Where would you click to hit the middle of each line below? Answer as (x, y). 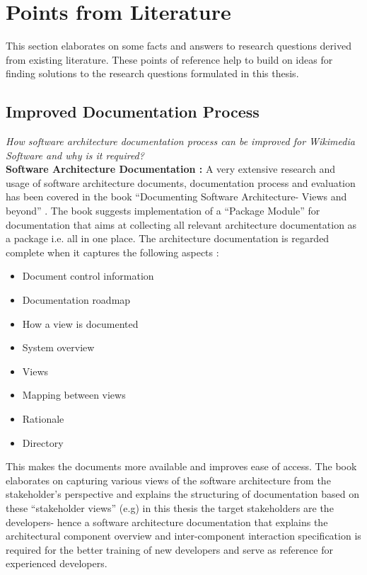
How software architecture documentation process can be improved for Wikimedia (180, 141)
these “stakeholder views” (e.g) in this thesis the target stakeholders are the (170, 507)
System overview (58, 347)
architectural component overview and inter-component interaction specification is (183, 536)
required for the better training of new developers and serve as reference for (170, 549)
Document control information (88, 276)
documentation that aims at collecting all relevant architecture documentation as (181, 224)
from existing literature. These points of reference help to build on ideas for (169, 59)
